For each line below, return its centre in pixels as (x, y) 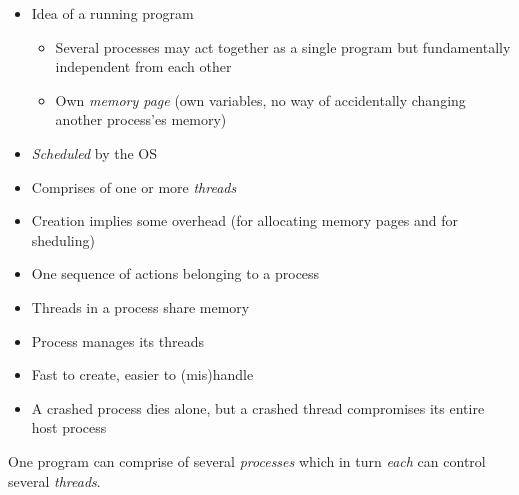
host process (69, 427)
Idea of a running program (112, 13)
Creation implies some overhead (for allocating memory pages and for (245, 220)
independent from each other (143, 66)
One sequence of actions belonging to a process (175, 273)
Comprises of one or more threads (134, 186)
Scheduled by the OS (94, 152)
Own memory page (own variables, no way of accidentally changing (260, 99)
